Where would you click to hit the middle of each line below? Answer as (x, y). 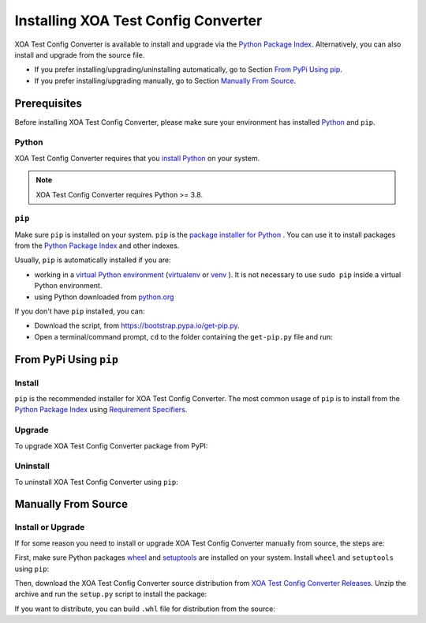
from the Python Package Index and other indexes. (97, 246)
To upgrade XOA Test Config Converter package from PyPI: (111, 445)
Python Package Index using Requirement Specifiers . (101, 410)
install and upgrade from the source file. (80, 54)
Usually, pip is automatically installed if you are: (93, 260)
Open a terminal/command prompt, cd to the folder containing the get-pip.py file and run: (183, 336)
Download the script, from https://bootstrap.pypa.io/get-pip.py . (137, 326)
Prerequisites (48, 103)
